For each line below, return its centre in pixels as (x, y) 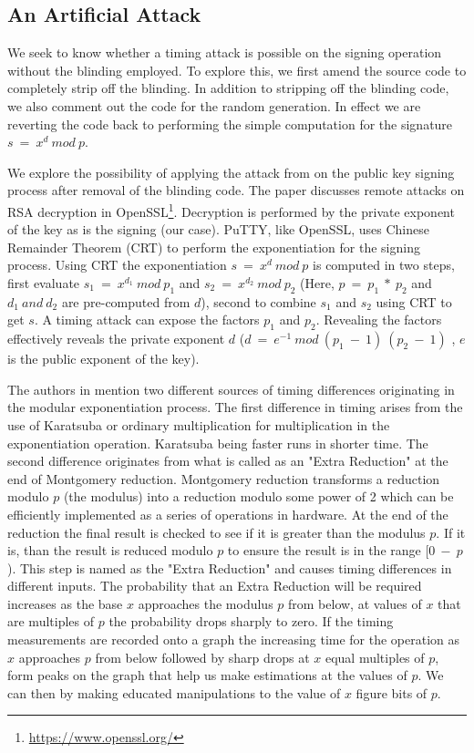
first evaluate (44, 282)
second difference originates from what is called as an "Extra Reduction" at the (228, 461)
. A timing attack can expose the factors (147, 320)
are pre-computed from (126, 301)
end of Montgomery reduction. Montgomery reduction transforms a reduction (224, 478)
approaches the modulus (206, 603)
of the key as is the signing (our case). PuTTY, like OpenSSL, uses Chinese (218, 229)
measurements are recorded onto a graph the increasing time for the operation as (234, 640)
